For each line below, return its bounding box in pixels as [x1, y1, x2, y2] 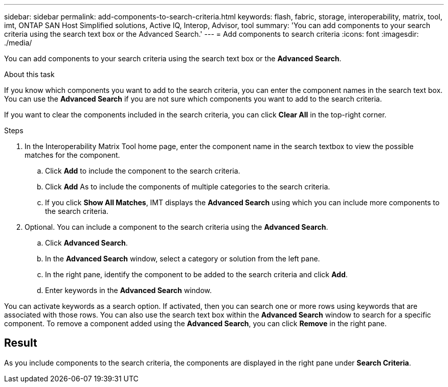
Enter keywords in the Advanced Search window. [45, 286, 212, 295]
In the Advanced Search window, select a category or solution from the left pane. [45, 254, 320, 263]
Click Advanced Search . [45, 238, 128, 247]
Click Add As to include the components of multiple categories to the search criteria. [45, 182, 330, 191]
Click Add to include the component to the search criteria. [45, 166, 240, 175]
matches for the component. [25, 151, 120, 159]
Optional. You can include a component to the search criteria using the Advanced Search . [25, 223, 328, 231]
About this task [4, 70, 55, 79]
